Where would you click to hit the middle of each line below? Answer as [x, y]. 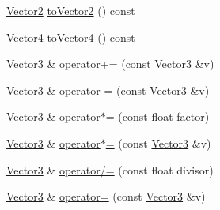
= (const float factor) [157, 116]
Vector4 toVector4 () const [71, 37]
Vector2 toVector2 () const [71, 10]
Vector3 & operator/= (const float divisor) [110, 169]
